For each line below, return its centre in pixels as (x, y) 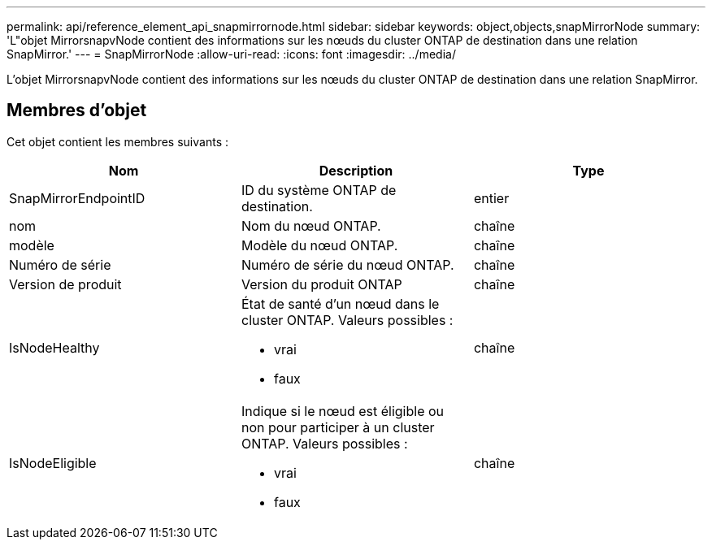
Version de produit (65, 284)
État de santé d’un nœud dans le (340, 303)
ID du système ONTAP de (319, 190)
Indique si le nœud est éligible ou (343, 411)
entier (491, 198)
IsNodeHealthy (54, 347)
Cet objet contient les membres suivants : (117, 141)
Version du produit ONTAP (321, 284)
